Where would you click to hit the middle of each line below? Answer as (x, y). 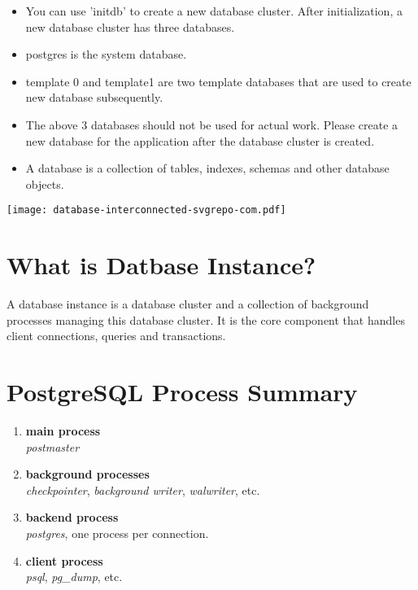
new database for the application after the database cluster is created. (200, 140)
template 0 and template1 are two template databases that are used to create (218, 81)
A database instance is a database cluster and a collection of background (188, 304)
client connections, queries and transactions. (116, 336)
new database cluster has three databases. (130, 26)
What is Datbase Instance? (161, 265)
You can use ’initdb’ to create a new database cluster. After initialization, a (214, 11)
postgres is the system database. (106, 54)
